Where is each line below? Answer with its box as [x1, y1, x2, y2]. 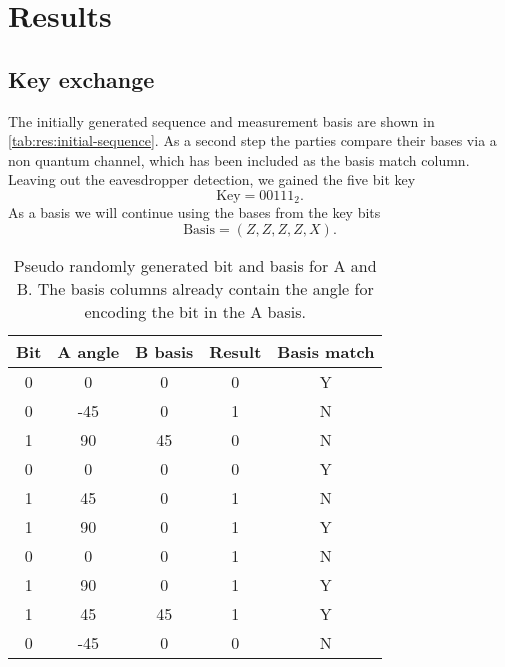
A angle [57, 340, 120, 363]
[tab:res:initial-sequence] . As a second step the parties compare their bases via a [8, 130, 497, 151]
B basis [135, 340, 194, 363]
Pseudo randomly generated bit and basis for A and [13, 254, 377, 277]
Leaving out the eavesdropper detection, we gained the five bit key [8, 169, 416, 190]
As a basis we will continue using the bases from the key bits [8, 202, 381, 223]
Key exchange [8, 63, 155, 94]
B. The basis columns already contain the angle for [16, 277, 374, 300]
